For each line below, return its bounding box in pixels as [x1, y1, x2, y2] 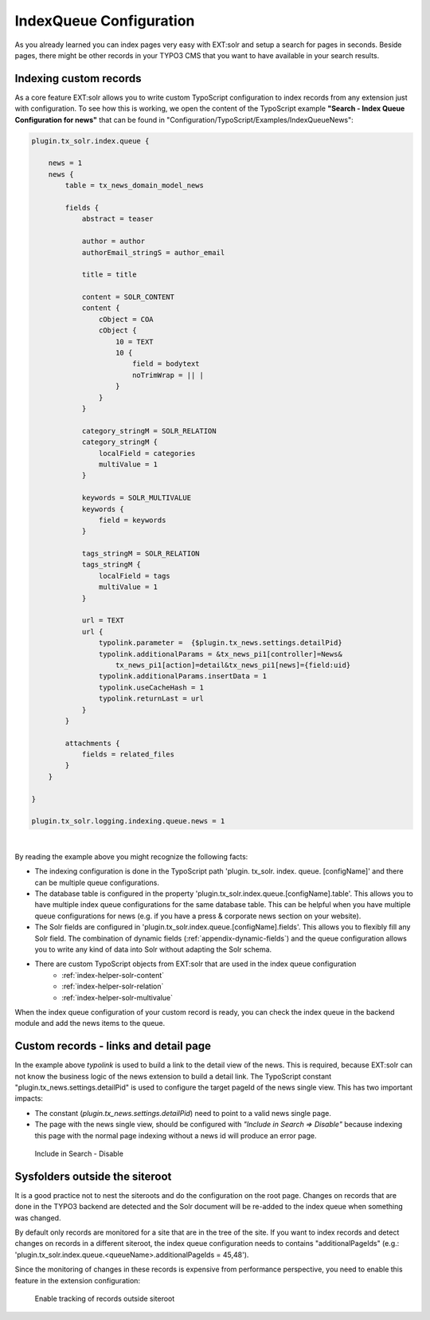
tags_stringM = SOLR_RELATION [81, 549, 200, 558]
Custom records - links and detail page [14, 1039, 211, 1053]
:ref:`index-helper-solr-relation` [61, 981, 164, 992]
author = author [81, 237, 146, 246]
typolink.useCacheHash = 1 [98, 682, 205, 692]
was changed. [14, 1212, 61, 1223]
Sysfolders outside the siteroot [14, 1169, 172, 1183]
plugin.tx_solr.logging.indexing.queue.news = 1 [31, 817, 225, 826]
